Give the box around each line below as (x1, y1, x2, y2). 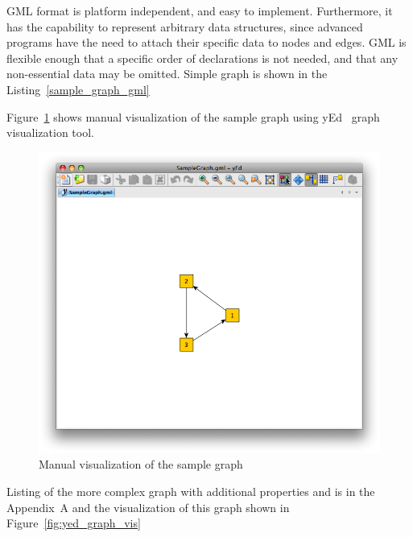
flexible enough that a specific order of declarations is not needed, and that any (6, 49, 399, 66)
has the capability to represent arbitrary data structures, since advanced (6, 18, 363, 35)
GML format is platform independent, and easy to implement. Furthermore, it (6, 2, 393, 19)
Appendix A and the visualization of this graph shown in (6, 498, 290, 515)
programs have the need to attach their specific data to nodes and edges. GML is (6, 34, 407, 51)
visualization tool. (6, 124, 94, 141)
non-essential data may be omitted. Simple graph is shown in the (6, 65, 328, 82)
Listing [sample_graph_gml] (6, 81, 150, 97)
